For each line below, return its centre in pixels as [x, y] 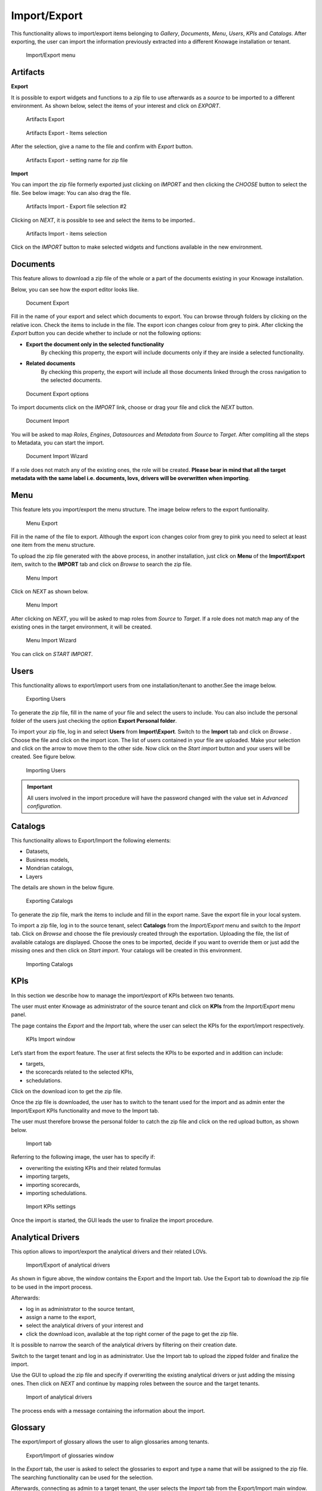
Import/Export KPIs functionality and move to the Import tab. [85, 1110]
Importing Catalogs [49, 964]
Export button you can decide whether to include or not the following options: [106, 333]
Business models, [48, 859]
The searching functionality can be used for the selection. [82, 1477]
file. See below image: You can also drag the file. [71, 193]
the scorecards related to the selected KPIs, [80, 1072]
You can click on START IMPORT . [52, 654]
